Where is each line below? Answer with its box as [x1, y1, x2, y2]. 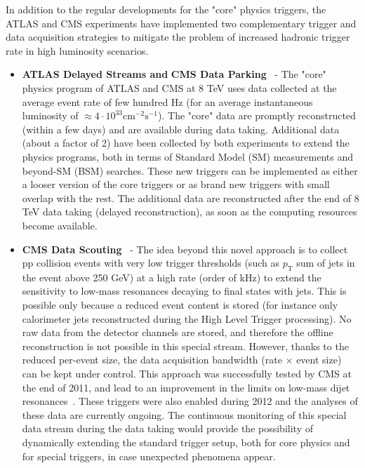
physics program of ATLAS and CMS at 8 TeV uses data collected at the [22, 80, 337, 95]
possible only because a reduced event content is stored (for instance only [22, 297, 338, 312]
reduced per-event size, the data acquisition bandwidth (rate [22, 352, 282, 367]
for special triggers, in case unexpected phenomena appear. [22, 448, 276, 463]
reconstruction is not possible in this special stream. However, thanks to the [22, 338, 349, 353]
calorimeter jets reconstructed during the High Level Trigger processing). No [22, 311, 352, 326]
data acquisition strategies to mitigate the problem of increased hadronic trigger [6, 29, 350, 44]
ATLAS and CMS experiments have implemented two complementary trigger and [6, 15, 357, 30]
